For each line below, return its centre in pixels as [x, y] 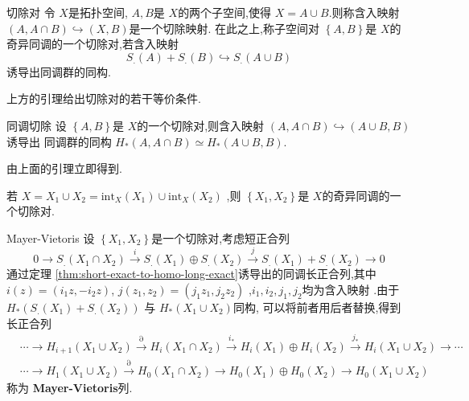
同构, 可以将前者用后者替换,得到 [317, 307]
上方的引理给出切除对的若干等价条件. [104, 98]
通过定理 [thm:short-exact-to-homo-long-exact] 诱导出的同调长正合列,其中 [191, 274]
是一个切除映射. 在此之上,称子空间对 [224, 28]
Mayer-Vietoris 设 [51, 237]
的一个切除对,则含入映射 [201, 125]
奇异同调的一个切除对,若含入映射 [93, 44]
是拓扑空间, [98, 12]
